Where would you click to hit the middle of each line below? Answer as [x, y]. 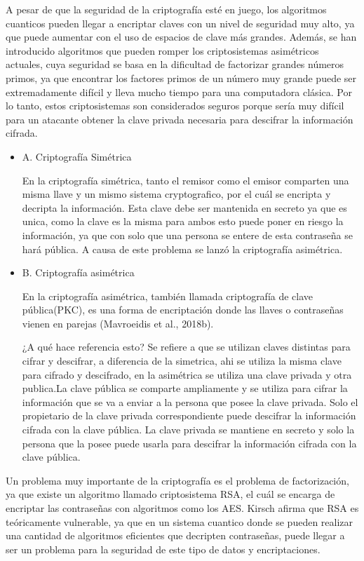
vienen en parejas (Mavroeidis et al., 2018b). [118, 323]
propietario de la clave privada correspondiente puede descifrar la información [189, 415]
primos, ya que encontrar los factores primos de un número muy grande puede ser [181, 77]
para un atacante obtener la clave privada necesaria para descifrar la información [180, 119]
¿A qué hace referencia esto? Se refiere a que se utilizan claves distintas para [186, 347]
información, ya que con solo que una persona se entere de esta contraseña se [187, 235]
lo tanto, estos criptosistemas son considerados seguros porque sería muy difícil [175, 106]
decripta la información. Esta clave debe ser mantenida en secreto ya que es [184, 207]
